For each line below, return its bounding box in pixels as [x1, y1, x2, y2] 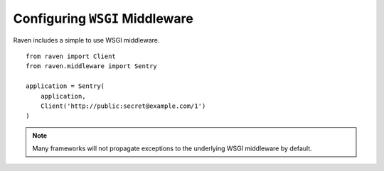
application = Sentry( [26, 82, 105, 90]
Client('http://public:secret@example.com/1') [40, 101, 206, 110]
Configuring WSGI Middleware [13, 11, 193, 26]
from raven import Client [26, 52, 117, 60]
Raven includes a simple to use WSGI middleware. [13, 35, 160, 44]
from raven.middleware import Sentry [26, 62, 158, 70]
